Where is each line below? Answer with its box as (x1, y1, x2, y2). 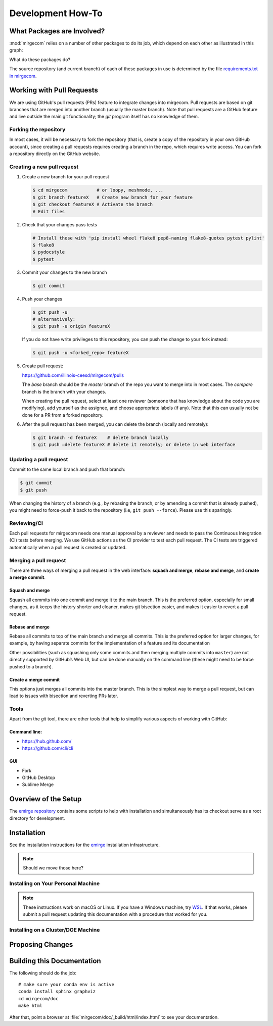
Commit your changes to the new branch (22, 269, 107, 275)
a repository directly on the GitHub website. (9, 151, 101, 157)
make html (18, 1003, 42, 1009)
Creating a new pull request (9, 163, 79, 170)
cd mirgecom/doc (18, 996, 59, 1001)
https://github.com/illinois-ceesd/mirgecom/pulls (22, 372, 124, 378)
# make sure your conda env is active (18, 982, 115, 987)
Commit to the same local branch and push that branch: (9, 466, 126, 472)
